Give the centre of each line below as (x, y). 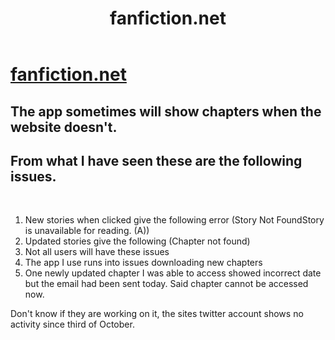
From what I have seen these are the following (156, 160)
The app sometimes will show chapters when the (166, 111)
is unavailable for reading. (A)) (87, 231)
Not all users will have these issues (97, 252)
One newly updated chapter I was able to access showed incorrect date (173, 273)
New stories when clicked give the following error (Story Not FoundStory (174, 220)
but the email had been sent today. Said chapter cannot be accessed (166, 284)
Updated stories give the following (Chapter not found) (137, 241)
